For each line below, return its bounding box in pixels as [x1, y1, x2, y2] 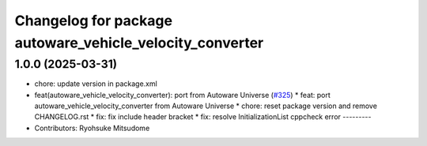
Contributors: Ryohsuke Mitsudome [34, 123, 150, 133]
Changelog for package [14, 12, 173, 29]
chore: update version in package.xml [34, 79, 157, 88]
